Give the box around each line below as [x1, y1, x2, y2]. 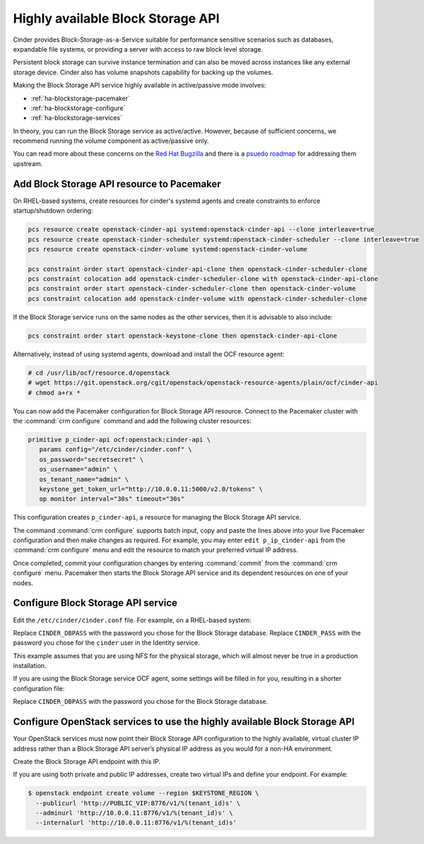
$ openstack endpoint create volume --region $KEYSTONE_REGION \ [28, 789, 259, 797]
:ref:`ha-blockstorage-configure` [30, 103, 126, 112]
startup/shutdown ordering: [13, 206, 93, 215]
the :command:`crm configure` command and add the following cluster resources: [13, 416, 252, 425]
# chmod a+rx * [28, 389, 81, 397]
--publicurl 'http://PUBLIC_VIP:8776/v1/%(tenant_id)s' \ [35, 799, 241, 807]
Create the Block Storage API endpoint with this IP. [13, 757, 161, 766]
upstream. [13, 159, 43, 168]
